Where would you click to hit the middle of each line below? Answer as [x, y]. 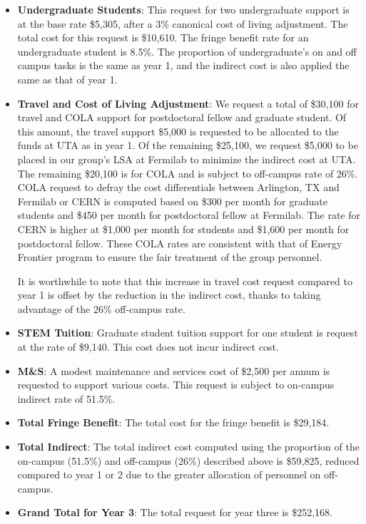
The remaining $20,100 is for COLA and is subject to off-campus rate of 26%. [188, 173]
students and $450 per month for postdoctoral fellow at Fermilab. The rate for [189, 215]
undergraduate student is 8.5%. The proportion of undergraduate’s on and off [187, 51]
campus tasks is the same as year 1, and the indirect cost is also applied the [183, 65]
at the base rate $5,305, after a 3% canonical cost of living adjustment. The [183, 23]
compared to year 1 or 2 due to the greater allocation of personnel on [169, 474]
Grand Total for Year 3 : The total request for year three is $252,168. [175, 512]
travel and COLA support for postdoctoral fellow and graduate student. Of [182, 117]
